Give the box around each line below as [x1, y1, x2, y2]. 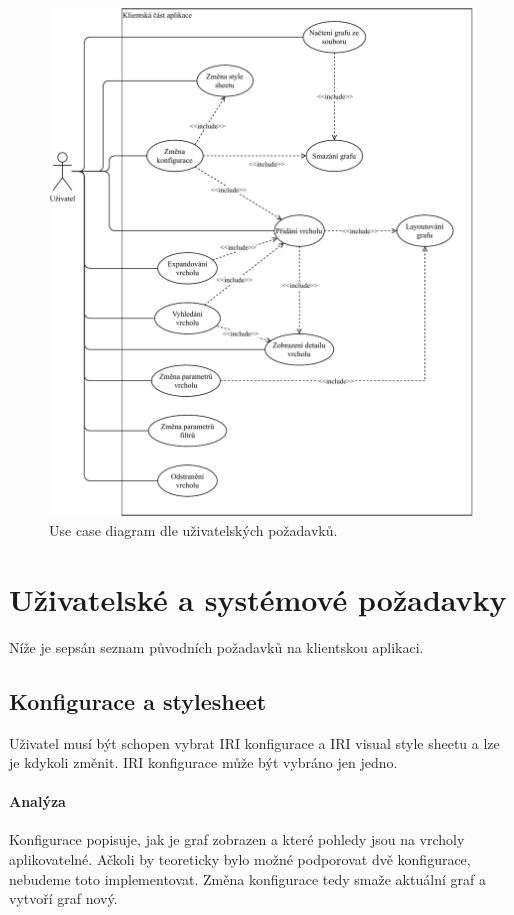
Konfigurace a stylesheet [9, 685, 267, 716]
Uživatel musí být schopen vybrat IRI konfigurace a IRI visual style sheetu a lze [9, 732, 500, 753]
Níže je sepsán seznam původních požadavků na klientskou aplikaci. [9, 636, 424, 657]
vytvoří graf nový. [9, 888, 118, 909]
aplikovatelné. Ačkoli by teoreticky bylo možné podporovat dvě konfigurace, [9, 849, 471, 870]
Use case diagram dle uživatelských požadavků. [49, 519, 338, 540]
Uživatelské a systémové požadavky [9, 578, 507, 619]
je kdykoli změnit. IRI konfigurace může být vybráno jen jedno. [9, 752, 398, 773]
